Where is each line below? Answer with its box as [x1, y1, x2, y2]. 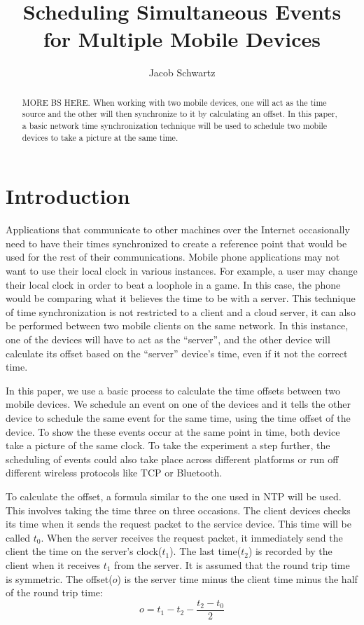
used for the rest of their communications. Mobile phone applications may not [6, 249, 340, 264]
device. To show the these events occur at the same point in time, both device [6, 424, 340, 439]
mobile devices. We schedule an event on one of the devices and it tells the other [6, 397, 351, 411]
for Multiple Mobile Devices [43, 25, 321, 53]
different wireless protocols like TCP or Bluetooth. [6, 465, 223, 480]
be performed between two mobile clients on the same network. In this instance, [6, 318, 349, 333]
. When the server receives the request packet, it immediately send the [41, 530, 343, 544]
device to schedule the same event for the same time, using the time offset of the [6, 410, 351, 425]
